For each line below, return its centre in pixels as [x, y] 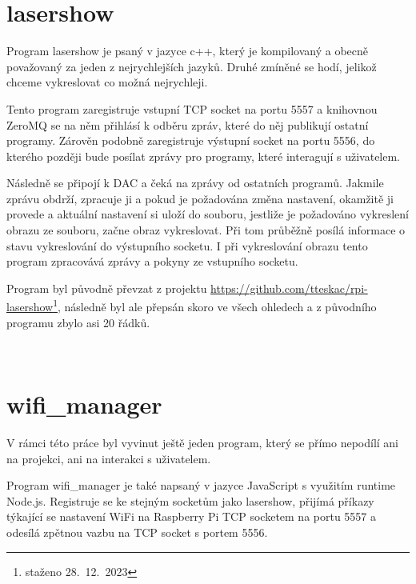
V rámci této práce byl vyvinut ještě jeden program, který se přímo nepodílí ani [203, 442]
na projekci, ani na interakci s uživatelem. [109, 458]
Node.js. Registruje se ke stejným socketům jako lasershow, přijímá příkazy [190, 500]
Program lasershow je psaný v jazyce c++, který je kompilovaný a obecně [188, 51]
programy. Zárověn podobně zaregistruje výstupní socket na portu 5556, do [191, 140]
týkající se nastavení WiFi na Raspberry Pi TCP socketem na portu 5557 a [192, 516]
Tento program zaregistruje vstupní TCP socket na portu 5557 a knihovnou [192, 108]
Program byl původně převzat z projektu [107, 288]
